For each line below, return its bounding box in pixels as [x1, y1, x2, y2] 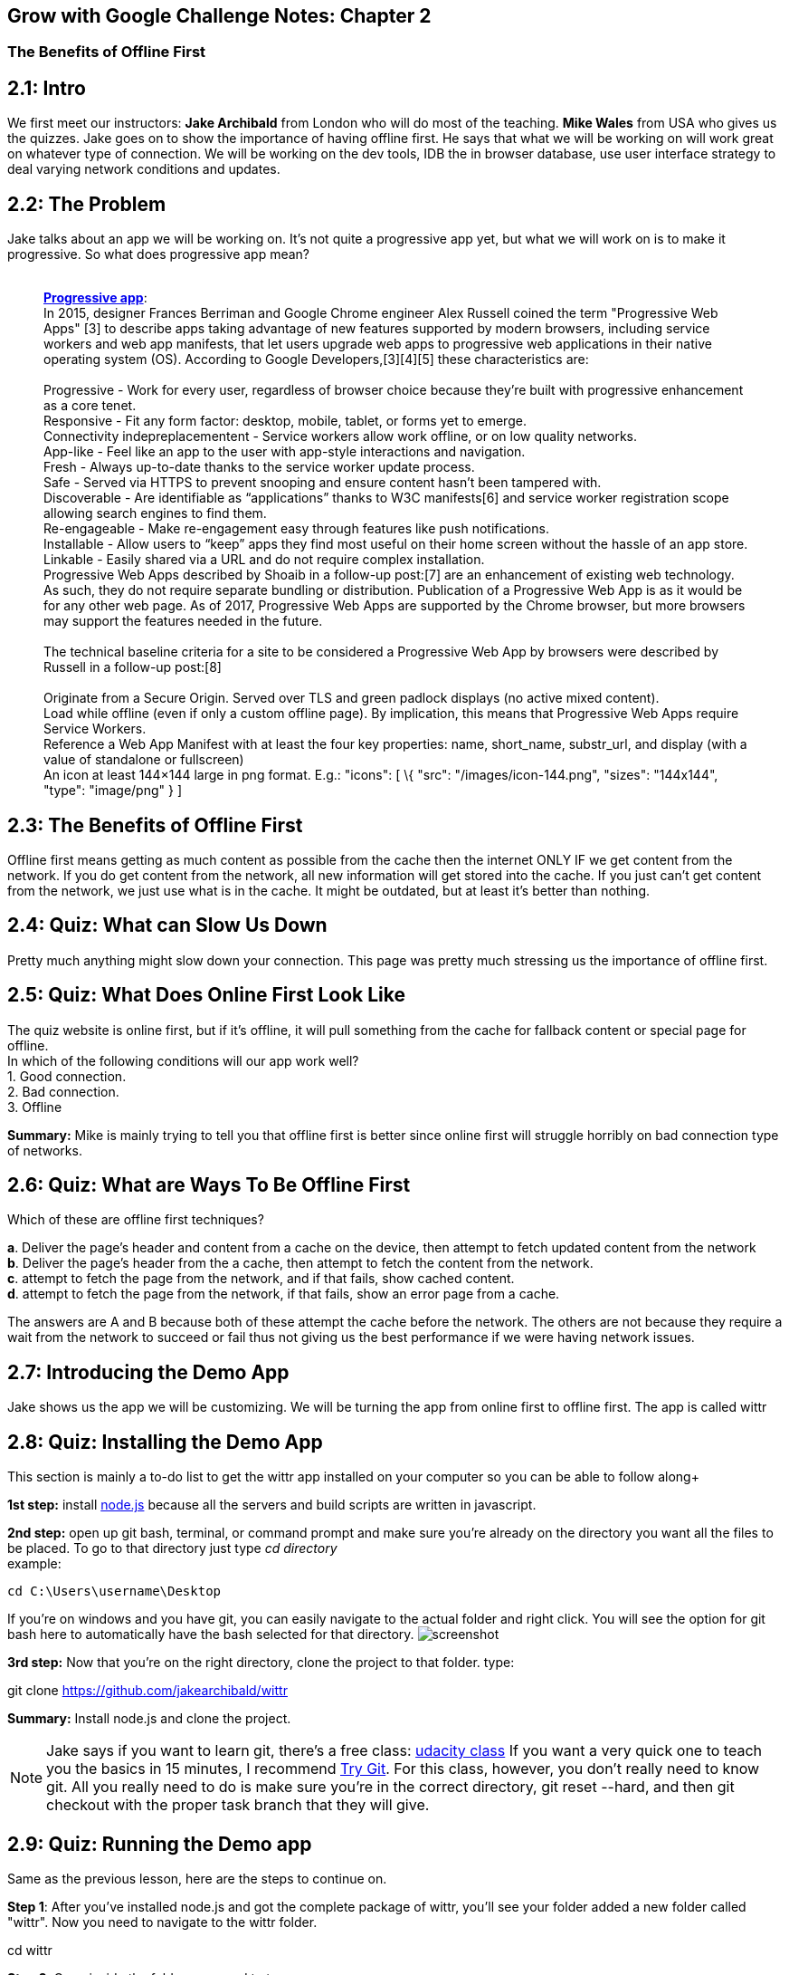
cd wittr [7, 1942, 52, 1959]
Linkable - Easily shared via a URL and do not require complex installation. [43, 551, 485, 568]
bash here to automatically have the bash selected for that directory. [7, 1626, 414, 1643]
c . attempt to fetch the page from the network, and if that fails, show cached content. [7, 1270, 515, 1287]
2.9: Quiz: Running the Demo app [7, 1832, 312, 1855]
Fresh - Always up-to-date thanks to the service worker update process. [43, 459, 475, 475]
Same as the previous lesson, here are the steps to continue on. [7, 1871, 387, 1887]
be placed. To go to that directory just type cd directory [7, 1540, 337, 1557]
